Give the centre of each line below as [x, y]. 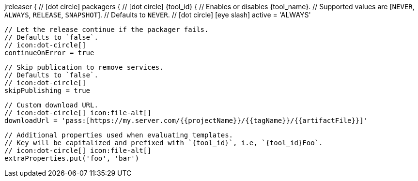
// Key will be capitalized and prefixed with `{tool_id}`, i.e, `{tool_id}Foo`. [164, 143]
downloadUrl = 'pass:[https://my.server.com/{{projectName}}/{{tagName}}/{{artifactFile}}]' [186, 121]
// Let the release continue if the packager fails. [107, 30]
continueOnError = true [49, 53]
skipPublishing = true [47, 90]
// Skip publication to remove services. [84, 67]
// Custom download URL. [51, 105]
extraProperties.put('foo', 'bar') [72, 158]
